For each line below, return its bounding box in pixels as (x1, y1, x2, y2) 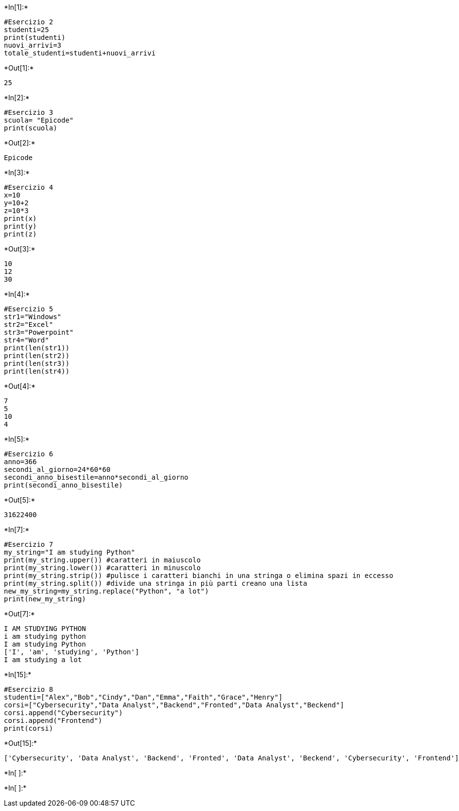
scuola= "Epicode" (4, 116, 74, 124)
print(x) (4, 215, 37, 222)
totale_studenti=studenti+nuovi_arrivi (4, 49, 156, 57)
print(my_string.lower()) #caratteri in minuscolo (4, 564, 201, 572)
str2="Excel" (4, 321, 53, 328)
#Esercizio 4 (4, 183, 53, 191)
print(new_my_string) (4, 595, 86, 603)
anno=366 (4, 458, 37, 466)
